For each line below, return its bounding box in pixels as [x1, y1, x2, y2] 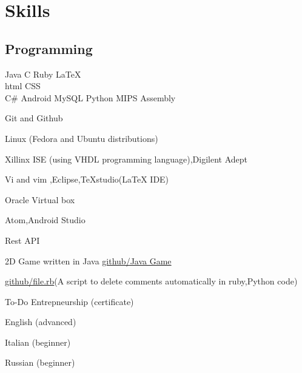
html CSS [5, 79, 41, 92]
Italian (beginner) [5, 335, 71, 348]
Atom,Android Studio [5, 213, 86, 226]
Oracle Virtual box [5, 193, 75, 206]
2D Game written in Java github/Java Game [5, 254, 172, 267]
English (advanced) [5, 315, 76, 328]
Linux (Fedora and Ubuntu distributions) [5, 132, 158, 144]
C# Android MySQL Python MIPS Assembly [5, 91, 176, 104]
